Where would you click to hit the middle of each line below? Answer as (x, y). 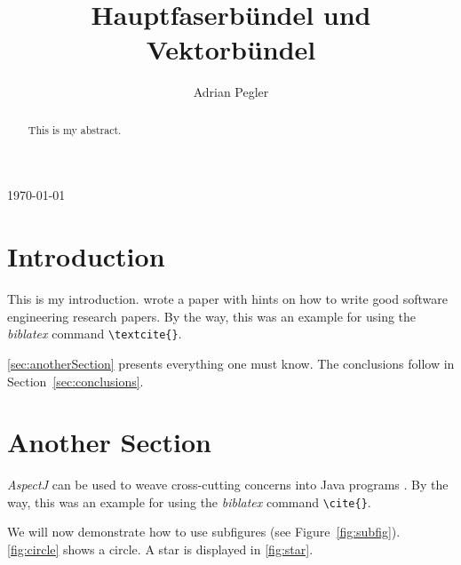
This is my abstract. (75, 129)
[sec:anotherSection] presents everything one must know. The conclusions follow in (231, 363)
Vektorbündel (231, 49)
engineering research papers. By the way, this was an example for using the (212, 316)
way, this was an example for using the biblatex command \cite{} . (189, 501)
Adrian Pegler (231, 92)
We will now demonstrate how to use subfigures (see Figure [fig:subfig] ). (204, 532)
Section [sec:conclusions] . (76, 381)
